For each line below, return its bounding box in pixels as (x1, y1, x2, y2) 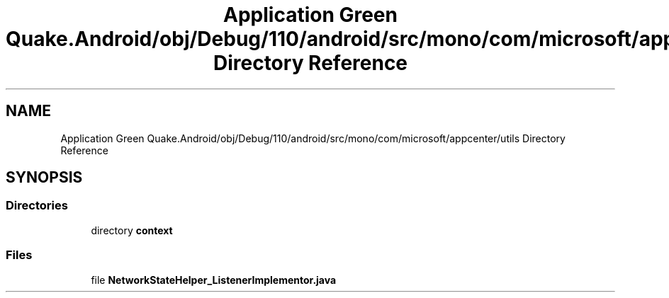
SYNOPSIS (6, 168, 83, 187)
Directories (6, 198, 68, 213)
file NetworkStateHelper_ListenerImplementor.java (91, 273, 337, 286)
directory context (91, 224, 173, 236)
